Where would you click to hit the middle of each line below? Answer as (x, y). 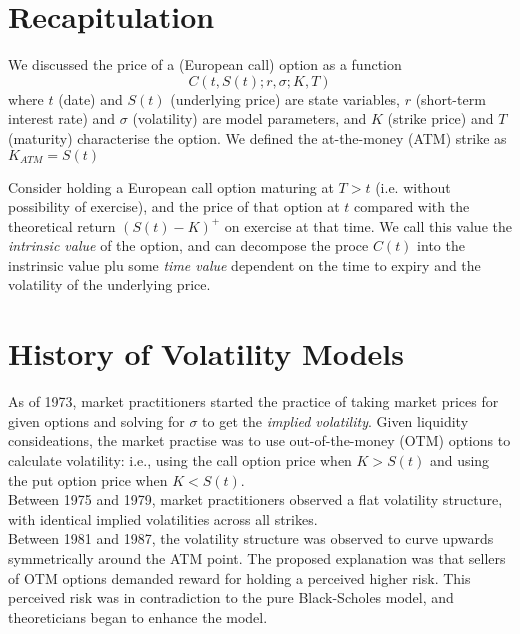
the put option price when (88, 479)
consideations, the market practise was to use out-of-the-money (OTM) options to (259, 440)
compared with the (412, 206)
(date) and (90, 98)
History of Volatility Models (206, 353)
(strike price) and (440, 118)
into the (441, 245)
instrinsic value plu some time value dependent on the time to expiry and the (244, 264)
